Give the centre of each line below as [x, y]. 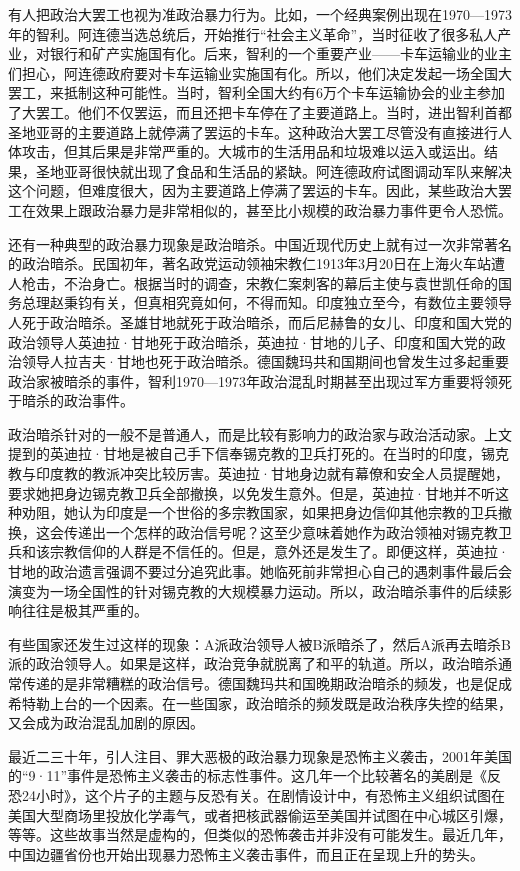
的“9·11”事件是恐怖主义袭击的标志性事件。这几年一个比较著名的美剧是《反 [255, 775]
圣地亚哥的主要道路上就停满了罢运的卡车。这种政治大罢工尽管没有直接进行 [253, 131]
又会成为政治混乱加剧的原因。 [106, 722]
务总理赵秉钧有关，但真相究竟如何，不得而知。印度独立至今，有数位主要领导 [260, 302]
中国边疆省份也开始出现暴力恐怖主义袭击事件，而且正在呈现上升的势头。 [246, 853]
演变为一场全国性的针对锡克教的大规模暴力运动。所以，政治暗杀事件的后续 [253, 590]
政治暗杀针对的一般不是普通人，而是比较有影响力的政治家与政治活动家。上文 [260, 433]
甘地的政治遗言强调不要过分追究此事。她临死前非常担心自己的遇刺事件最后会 [260, 571]
